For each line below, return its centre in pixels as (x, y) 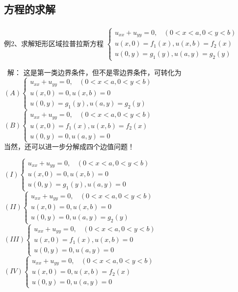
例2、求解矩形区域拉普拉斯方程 (54, 43)
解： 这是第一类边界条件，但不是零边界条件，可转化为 (94, 72)
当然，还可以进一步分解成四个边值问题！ (69, 146)
